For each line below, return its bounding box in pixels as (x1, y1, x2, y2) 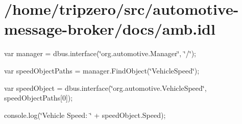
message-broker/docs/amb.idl (4, 18, 215, 39)
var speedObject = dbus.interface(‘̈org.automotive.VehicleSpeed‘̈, (4, 82, 207, 93)
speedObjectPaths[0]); (4, 92, 73, 103)
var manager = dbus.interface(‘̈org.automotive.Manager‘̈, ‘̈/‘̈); (4, 48, 196, 59)
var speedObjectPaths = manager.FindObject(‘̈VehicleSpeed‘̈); (4, 65, 200, 76)
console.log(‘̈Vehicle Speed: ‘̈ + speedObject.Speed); (4, 109, 166, 120)
